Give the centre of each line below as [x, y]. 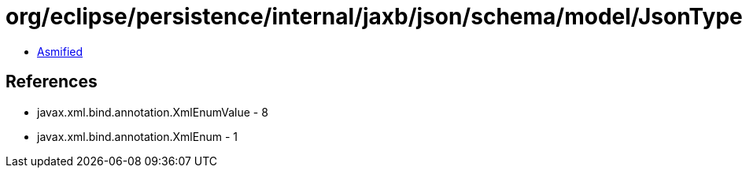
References [52, 82]
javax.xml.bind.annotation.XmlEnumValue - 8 [153, 112]
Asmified [60, 51]
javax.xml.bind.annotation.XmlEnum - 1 [137, 136]
